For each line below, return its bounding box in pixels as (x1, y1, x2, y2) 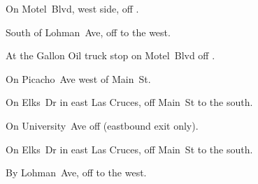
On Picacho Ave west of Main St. (6, 71, 151, 86)
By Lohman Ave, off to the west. (6, 165, 147, 180)
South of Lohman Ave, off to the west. (6, 24, 171, 39)
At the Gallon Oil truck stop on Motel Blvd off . (6, 48, 215, 63)
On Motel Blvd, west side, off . (6, 1, 139, 15)
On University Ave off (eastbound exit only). (6, 118, 199, 132)
